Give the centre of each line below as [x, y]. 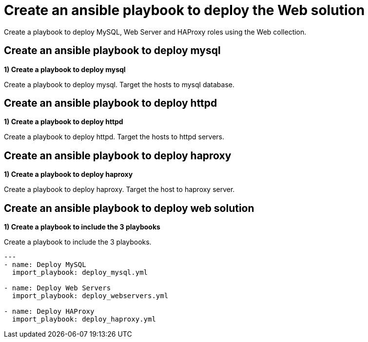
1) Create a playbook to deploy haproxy [68, 174]
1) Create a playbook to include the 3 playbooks [82, 227]
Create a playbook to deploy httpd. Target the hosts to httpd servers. [114, 137]
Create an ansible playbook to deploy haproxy [118, 155]
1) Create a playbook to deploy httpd [64, 122]
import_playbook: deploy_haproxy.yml [84, 319]
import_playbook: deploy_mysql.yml [80, 273]
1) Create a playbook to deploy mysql [65, 69]
